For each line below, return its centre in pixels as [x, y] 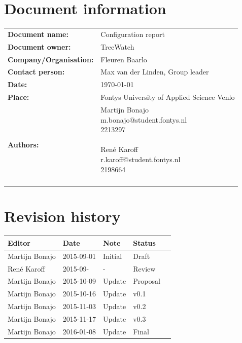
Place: [19, 97]
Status [144, 242]
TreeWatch [117, 46]
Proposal [147, 281]
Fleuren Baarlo [124, 59]
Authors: [23, 144]
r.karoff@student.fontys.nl [141, 159]
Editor [19, 242]
